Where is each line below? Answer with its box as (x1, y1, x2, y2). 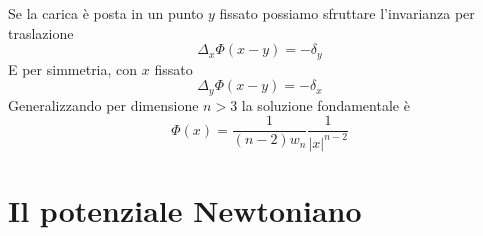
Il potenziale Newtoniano (8, 189, 362, 230)
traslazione (8, 22, 74, 43)
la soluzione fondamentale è (241, 94, 410, 115)
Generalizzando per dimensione (8, 94, 199, 115)
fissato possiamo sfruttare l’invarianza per (219, 3, 475, 23)
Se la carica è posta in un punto (8, 3, 204, 23)
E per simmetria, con (8, 58, 138, 79)
